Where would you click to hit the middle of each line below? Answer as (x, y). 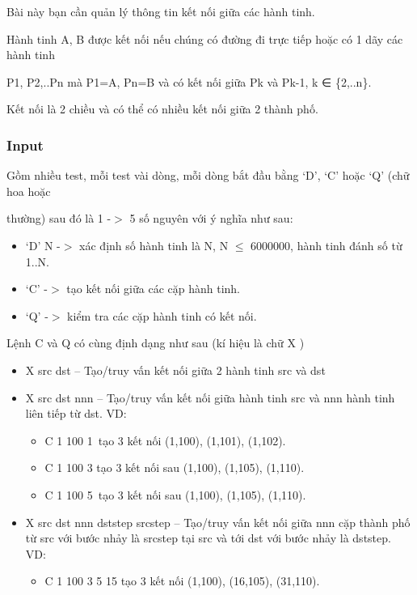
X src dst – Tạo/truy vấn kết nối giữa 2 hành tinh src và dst (175, 370)
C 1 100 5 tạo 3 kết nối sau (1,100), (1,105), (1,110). (175, 494)
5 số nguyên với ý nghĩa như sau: (211, 218)
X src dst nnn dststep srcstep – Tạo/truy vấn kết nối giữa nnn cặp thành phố (218, 522)
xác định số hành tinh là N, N (154, 245)
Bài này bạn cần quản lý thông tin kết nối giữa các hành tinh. (161, 11)
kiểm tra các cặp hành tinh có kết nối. (162, 315)
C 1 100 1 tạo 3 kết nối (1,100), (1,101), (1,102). (165, 440)
